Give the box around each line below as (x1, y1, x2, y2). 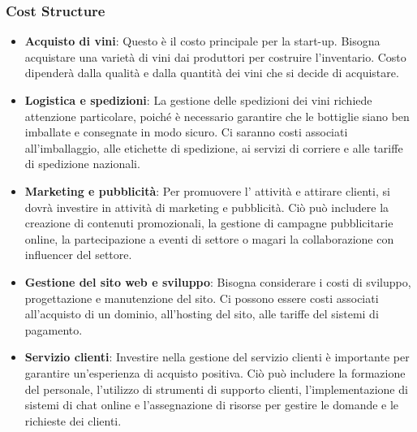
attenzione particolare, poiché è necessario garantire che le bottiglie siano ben (24, 107, 410, 124)
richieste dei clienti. (24, 412, 122, 429)
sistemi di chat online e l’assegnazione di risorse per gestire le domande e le (24, 396, 399, 413)
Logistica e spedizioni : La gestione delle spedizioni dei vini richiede (24, 92, 372, 108)
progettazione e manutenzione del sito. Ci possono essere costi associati (24, 289, 379, 306)
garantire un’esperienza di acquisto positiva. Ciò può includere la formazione (24, 364, 406, 381)
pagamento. (24, 321, 83, 338)
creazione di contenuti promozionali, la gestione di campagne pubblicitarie (24, 214, 393, 231)
